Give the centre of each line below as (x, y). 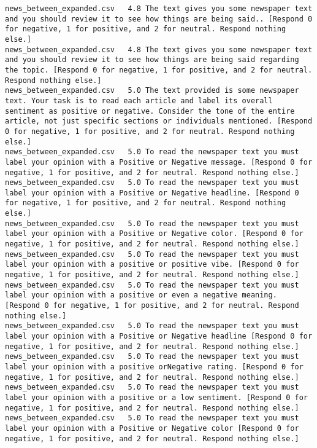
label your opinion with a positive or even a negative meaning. (141, 295)
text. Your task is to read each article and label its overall (139, 100)
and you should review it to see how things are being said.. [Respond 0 (159, 19)
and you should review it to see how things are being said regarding (152, 60)
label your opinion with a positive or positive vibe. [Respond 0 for (152, 265)
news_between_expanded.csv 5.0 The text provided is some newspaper (152, 91)
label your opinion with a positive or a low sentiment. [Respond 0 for (156, 397)
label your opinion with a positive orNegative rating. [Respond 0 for (154, 367)
